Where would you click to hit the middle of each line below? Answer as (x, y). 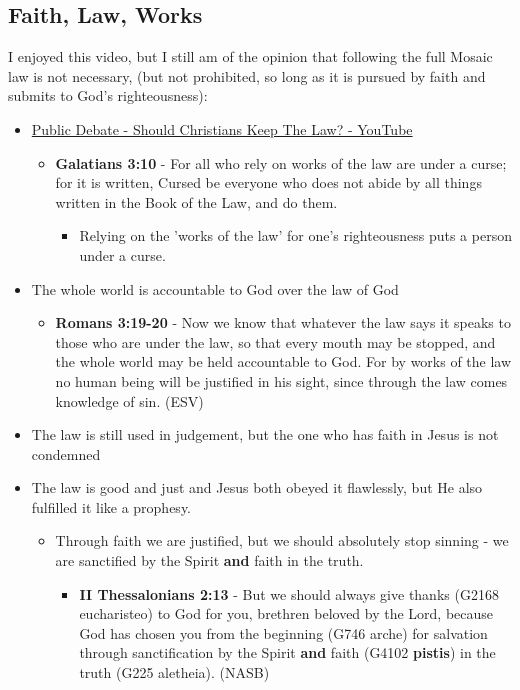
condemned (66, 453)
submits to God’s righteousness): (108, 95)
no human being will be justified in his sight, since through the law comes (281, 380)
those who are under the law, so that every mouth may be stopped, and (275, 341)
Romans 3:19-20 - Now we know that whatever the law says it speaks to (283, 322)
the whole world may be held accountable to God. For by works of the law (283, 361)
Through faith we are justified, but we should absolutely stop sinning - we (282, 540)
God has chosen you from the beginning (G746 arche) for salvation (283, 632)
